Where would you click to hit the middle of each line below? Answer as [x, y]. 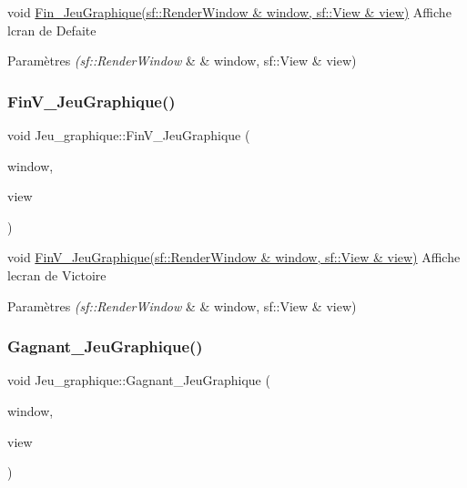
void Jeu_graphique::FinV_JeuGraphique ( [129, 135]
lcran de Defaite [52, 30]
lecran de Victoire [57, 274]
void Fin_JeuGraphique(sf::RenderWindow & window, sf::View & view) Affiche [229, 12]
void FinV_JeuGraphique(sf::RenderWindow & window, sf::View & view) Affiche [234, 257]
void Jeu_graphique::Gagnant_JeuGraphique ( [139, 380]
